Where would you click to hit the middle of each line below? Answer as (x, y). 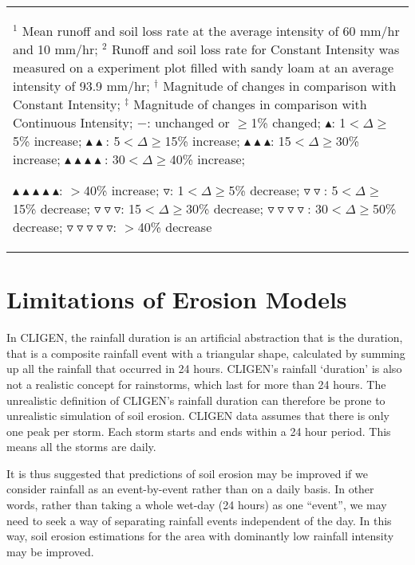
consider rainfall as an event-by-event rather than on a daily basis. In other (190, 489)
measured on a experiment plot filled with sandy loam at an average (204, 67)
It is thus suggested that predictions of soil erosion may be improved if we (187, 473)
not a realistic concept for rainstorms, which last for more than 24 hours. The (196, 384)
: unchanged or (188, 122)
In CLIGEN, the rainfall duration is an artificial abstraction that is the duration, (205, 337)
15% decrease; (51, 208)
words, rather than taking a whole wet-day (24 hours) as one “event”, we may (197, 505)
